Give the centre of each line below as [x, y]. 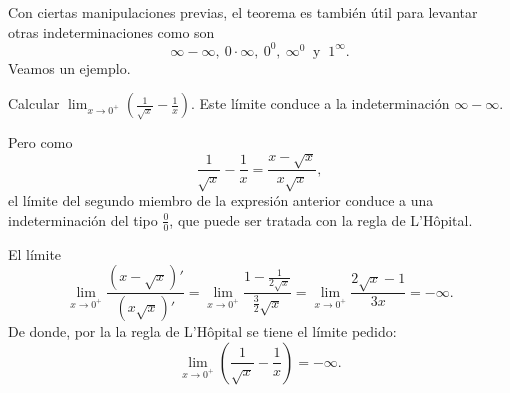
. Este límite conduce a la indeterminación [320, 103]
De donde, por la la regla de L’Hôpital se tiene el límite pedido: [202, 331]
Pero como [40, 142]
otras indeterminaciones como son [111, 31]
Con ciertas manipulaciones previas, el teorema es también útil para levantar [243, 12]
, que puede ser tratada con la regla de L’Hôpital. [321, 219]
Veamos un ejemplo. [69, 67]
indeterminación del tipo [83, 219]
